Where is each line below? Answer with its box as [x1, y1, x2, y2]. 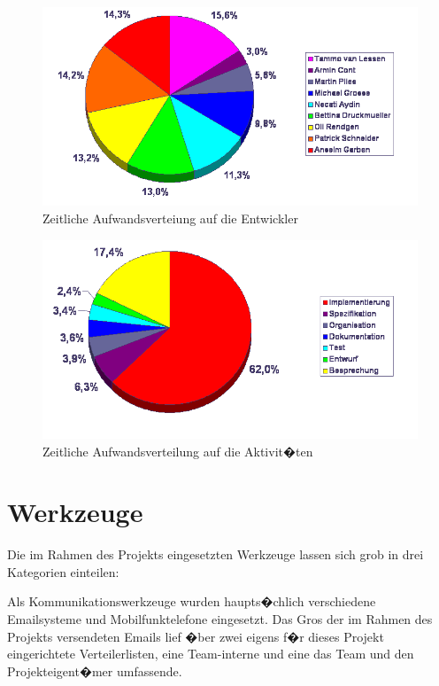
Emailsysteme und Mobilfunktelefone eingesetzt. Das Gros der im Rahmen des [7, 610, 433, 628]
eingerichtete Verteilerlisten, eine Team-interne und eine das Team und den [7, 644, 414, 663]
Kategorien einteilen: [7, 562, 119, 581]
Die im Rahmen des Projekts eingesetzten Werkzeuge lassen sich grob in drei [7, 545, 424, 564]
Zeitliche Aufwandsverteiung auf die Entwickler [42, 208, 298, 227]
